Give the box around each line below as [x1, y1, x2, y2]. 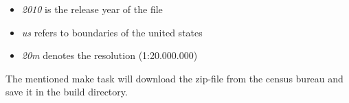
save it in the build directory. [5, 84, 128, 99]
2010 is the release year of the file [21, 2, 163, 16]
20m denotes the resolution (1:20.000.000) [21, 48, 198, 62]
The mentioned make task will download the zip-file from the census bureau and [5, 71, 344, 85]
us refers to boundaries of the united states [21, 25, 203, 39]
